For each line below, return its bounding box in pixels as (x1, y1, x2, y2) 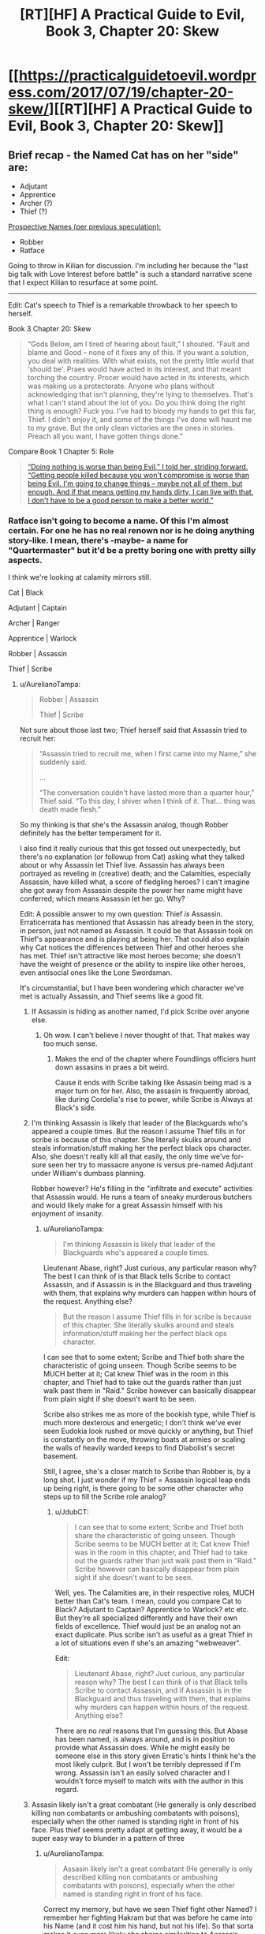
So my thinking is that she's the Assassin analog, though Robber (19, 820, 229, 830)
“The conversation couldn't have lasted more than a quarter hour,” (39, 788, 255, 797)
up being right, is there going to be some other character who (43, 1484, 244, 1493)
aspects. (8, 554, 43, 566)
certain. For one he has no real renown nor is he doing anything (8, 525, 255, 536)
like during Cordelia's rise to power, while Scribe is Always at (54, 1095, 253, 1104)
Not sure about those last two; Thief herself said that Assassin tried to (19, 726, 247, 735)
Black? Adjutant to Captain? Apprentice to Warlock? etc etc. (54, 1605, 249, 1615)
